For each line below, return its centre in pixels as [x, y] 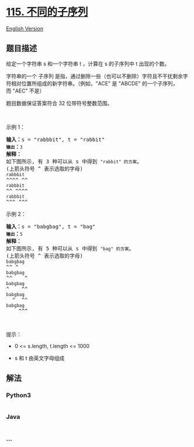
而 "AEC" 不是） [25, 91]
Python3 [18, 396]
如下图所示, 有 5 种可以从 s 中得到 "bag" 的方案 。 [70, 248]
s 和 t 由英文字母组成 [39, 358]
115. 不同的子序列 [47, 12]
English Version [25, 28]
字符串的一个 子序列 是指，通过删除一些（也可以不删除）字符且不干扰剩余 [94, 76]
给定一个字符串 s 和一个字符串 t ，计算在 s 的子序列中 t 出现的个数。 [88, 63]
